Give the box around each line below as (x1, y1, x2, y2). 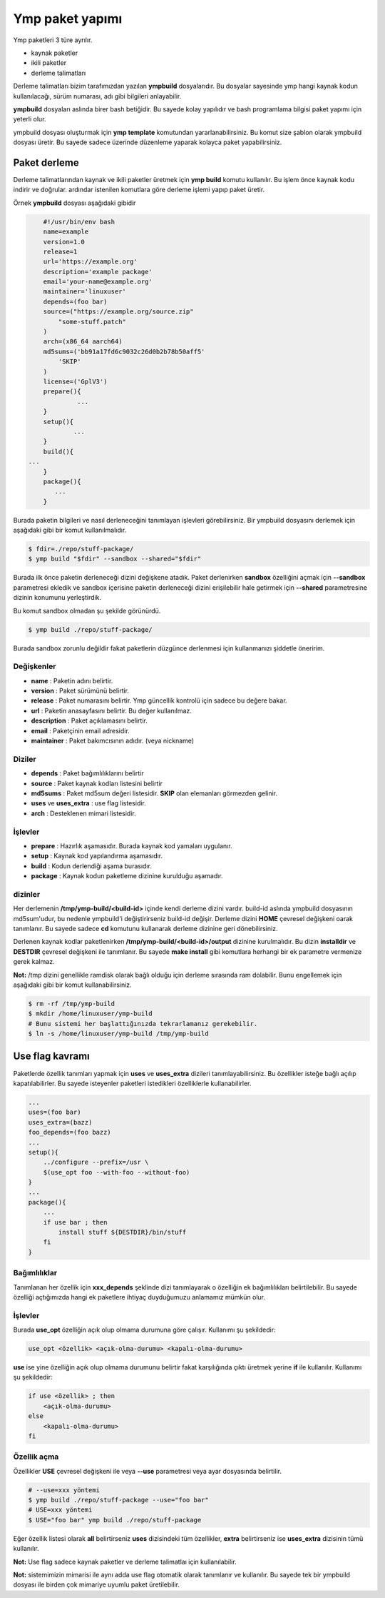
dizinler (13, 889, 41, 899)
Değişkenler (13, 661, 56, 671)
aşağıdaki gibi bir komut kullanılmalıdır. (13, 526, 127, 535)
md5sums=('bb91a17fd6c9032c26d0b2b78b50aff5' (43, 347, 205, 356)
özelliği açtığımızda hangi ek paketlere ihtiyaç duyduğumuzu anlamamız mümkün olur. (13, 1292, 265, 1301)
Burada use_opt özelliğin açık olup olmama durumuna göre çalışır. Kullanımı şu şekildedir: (13, 1325, 276, 1335)
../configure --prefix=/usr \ (43, 1158, 149, 1167)
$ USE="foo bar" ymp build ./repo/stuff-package (28, 1516, 202, 1524)
